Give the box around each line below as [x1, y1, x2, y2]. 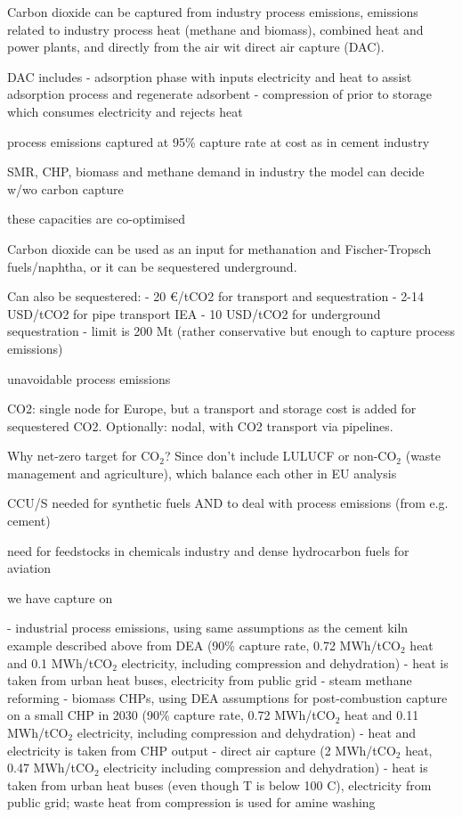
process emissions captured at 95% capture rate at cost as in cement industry [7, 132, 430, 151]
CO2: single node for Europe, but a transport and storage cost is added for [7, 399, 417, 418]
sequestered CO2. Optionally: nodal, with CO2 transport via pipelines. [7, 416, 393, 435]
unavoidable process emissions [7, 369, 171, 388]
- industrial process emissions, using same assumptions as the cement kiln [7, 618, 409, 637]
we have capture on [7, 588, 113, 607]
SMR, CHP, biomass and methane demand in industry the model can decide [7, 162, 425, 181]
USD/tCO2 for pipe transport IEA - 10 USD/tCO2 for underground [7, 304, 381, 323]
